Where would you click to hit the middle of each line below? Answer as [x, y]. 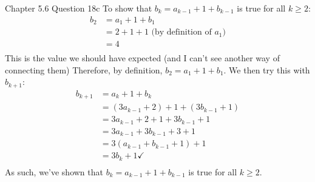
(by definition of [181, 32]
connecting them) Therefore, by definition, [84, 69]
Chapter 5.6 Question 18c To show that [79, 8]
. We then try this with [267, 69]
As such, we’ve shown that [54, 171]
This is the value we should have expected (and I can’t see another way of [142, 58]
